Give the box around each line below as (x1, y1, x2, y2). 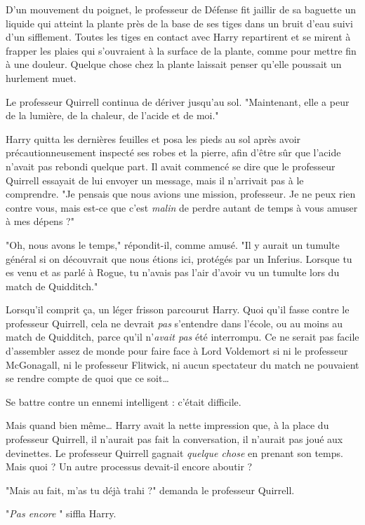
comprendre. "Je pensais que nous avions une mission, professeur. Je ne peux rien (6, 186, 356, 201)
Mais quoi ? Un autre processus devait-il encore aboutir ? (6, 459, 253, 474)
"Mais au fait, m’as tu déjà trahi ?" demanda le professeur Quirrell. (6, 482, 295, 497)
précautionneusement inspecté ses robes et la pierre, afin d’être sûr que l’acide (6, 145, 341, 160)
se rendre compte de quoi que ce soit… (6, 371, 169, 386)
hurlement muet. (6, 70, 77, 85)
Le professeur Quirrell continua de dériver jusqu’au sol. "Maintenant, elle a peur (6, 94, 350, 109)
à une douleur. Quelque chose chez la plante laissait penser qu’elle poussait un (6, 57, 342, 71)
